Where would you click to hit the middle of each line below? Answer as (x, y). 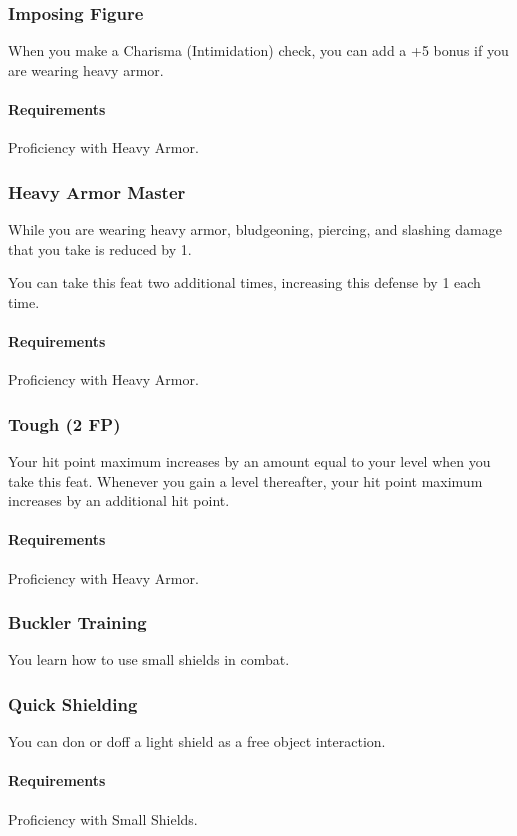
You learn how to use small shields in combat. (149, 659)
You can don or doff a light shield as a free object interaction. (197, 741)
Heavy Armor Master (97, 191)
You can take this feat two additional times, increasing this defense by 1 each (244, 282)
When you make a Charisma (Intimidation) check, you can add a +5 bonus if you (258, 50)
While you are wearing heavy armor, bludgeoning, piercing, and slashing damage (255, 229)
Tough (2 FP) (64, 423)
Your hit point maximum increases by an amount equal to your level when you (249, 461)
